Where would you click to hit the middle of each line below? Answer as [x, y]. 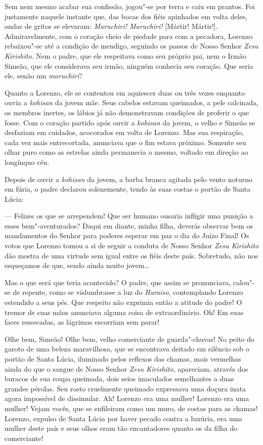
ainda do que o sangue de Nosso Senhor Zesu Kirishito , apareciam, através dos [126, 368]
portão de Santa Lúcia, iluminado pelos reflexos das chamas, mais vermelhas [123, 359]
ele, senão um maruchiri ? [43, 76]
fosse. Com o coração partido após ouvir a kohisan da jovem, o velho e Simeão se [130, 122]
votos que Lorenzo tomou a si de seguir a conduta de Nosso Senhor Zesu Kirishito [132, 246]
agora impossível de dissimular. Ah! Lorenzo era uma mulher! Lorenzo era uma [127, 398]
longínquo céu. [27, 162]
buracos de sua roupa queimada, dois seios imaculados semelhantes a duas [119, 379]
